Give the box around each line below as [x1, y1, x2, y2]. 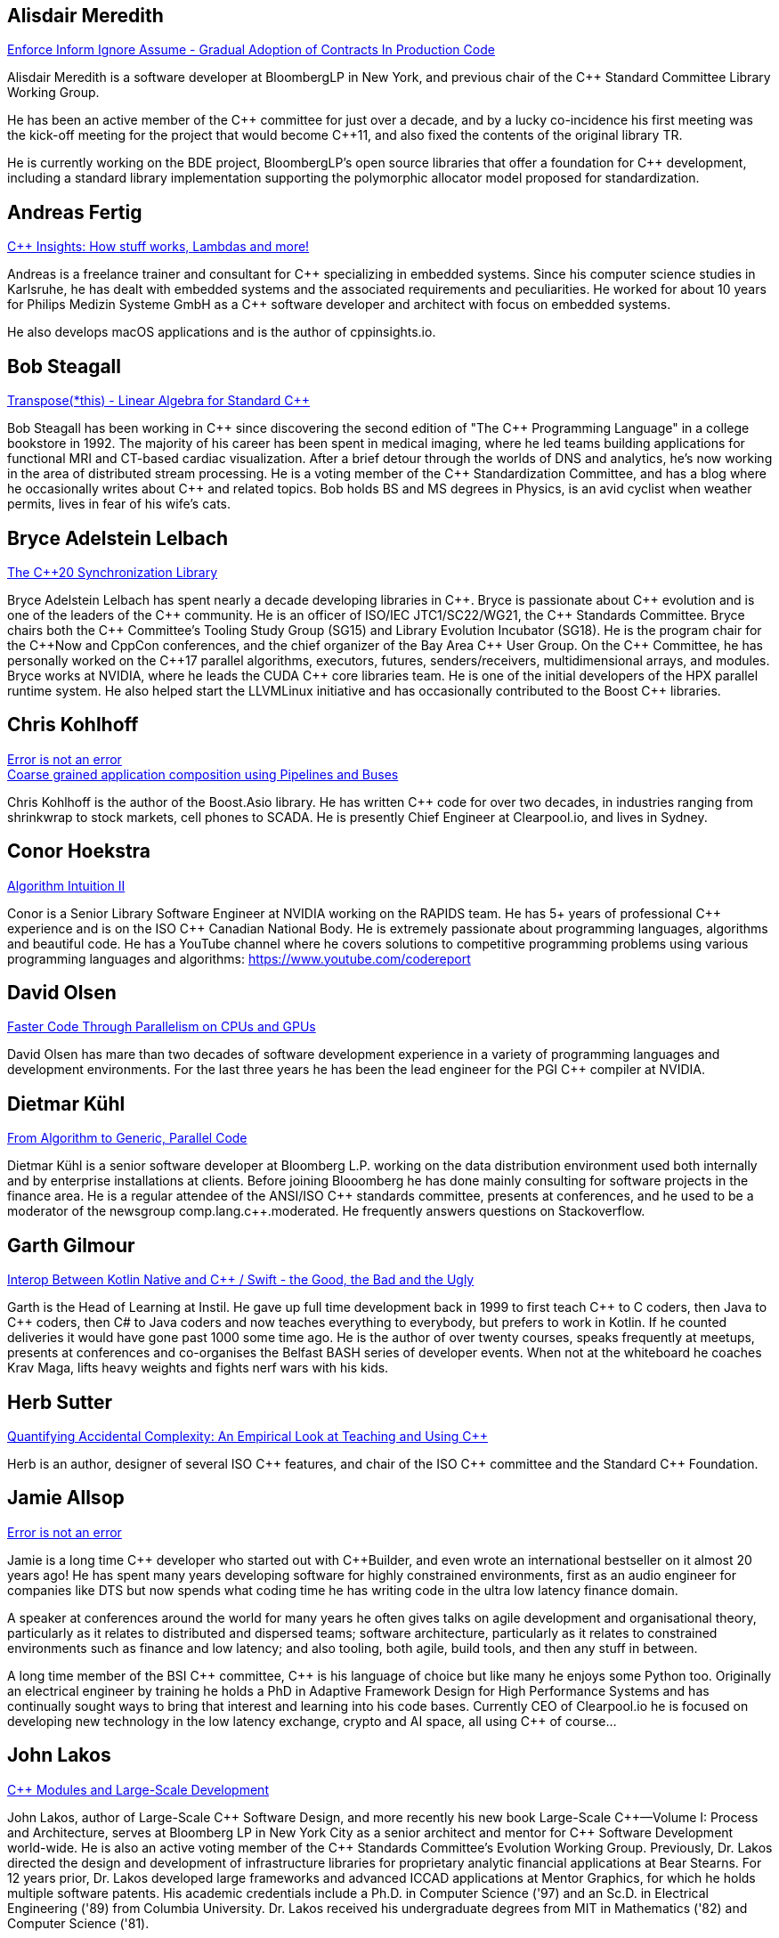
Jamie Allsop [7, 1486, 125, 1510]
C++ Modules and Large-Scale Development [7, 1781, 269, 1797]
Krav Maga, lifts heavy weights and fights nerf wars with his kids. [7, 1360, 389, 1376]
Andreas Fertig [7, 200, 142, 224]
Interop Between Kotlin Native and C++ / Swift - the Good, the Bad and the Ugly [7, 1272, 475, 1288]
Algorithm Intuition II [7, 877, 126, 893]
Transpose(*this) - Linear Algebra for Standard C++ [7, 393, 310, 409]
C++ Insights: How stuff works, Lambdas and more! [7, 239, 310, 255]
